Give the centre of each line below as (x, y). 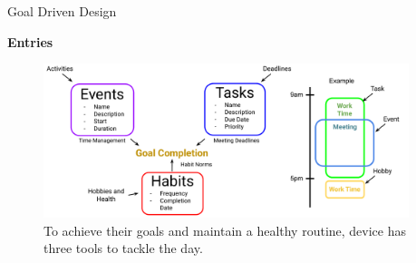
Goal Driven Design (62, 11)
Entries (30, 41)
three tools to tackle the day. (123, 248)
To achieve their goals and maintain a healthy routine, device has (225, 230)
